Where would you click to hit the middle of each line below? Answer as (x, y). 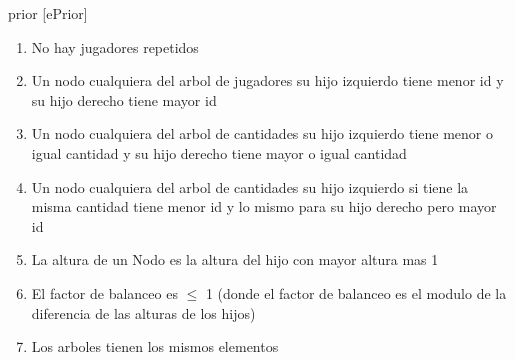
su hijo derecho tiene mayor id (124, 99)
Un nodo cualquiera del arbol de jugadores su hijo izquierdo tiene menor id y (267, 80)
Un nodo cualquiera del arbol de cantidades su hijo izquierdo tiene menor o (262, 133)
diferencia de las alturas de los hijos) (143, 312)
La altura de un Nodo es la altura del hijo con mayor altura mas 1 (235, 259)
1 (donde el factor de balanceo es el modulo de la (356, 292)
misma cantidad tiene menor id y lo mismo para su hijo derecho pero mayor (264, 206)
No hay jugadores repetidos (115, 46)
